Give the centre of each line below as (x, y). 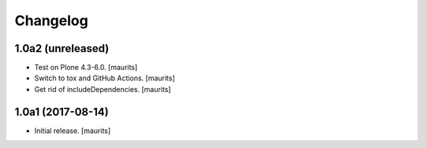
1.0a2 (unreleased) (62, 48)
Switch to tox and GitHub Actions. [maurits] (105, 78)
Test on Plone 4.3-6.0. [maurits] (86, 68)
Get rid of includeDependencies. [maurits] (103, 89)
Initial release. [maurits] (73, 131)
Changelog (51, 20)
